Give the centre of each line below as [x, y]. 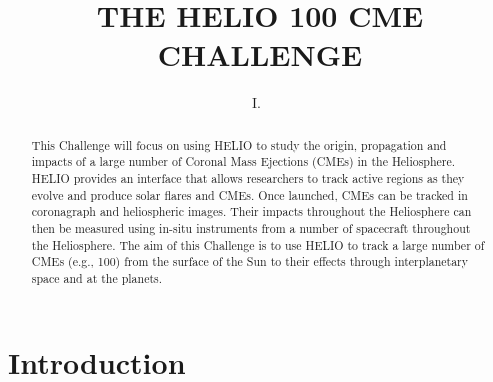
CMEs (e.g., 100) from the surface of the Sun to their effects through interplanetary [250, 261]
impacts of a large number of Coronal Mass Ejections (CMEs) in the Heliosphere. [243, 161]
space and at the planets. [97, 277]
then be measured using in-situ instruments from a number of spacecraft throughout [251, 227]
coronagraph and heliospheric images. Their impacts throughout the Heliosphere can [251, 211]
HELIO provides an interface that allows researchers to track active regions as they [248, 178]
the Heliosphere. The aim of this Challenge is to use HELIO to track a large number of [258, 244]
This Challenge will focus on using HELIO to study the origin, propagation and [239, 144]
